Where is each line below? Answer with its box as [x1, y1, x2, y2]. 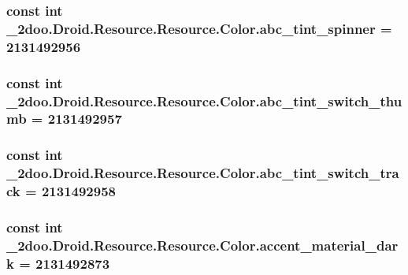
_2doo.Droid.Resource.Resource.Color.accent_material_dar [6, 235, 399, 255]
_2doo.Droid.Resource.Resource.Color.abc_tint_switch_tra [6, 163, 399, 183]
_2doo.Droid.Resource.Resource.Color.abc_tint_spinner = [6, 18, 392, 38]
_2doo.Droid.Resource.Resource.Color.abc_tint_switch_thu [6, 91, 402, 110]
